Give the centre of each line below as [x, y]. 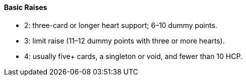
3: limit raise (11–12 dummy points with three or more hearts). [125, 40]
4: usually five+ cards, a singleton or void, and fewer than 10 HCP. [133, 56]
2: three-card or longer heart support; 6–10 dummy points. [121, 25]
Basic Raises [26, 7]
